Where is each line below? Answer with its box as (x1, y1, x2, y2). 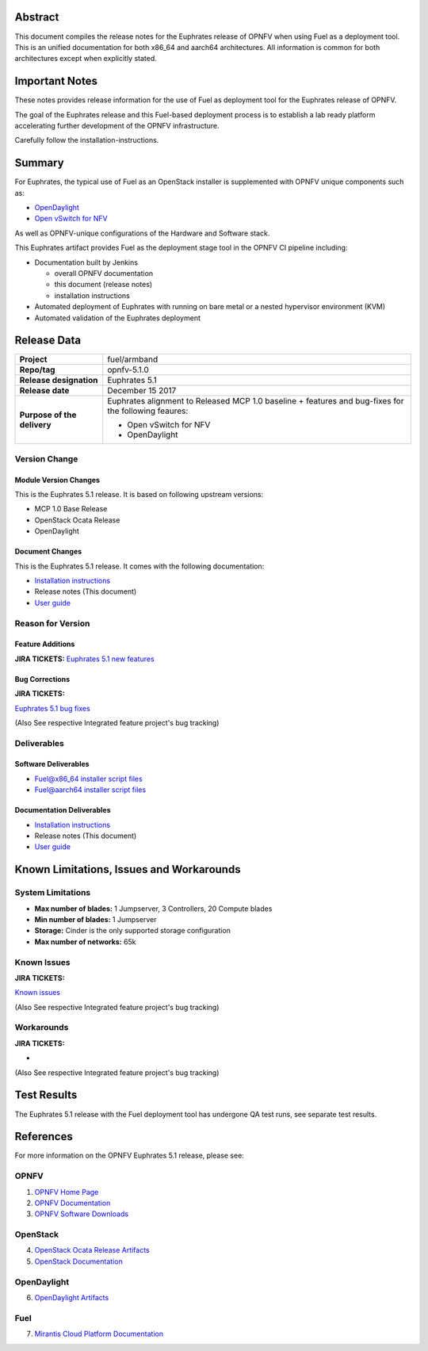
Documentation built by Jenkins (34, 258, 139, 267)
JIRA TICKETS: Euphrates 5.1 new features (14, 654, 155, 664)
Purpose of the (19, 409, 77, 420)
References (14, 1130, 73, 1143)
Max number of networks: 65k (34, 936, 136, 947)
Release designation (19, 375, 98, 386)
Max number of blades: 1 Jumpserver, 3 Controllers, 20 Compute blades (34, 904, 273, 913)
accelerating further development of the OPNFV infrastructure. (14, 121, 220, 130)
